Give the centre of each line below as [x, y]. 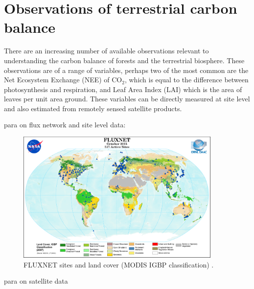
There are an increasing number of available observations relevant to [106, 51]
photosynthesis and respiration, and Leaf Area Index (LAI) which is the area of [123, 89]
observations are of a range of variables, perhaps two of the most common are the [126, 70]
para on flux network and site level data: [65, 125]
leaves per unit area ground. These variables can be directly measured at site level [127, 99]
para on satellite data [36, 281]
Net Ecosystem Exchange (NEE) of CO [63, 80]
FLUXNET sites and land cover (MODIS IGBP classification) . [119, 264]
